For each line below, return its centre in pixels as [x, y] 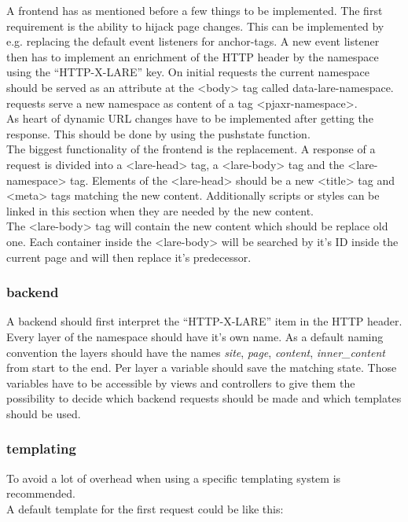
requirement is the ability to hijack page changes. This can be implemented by [195, 26]
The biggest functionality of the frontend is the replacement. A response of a [191, 149]
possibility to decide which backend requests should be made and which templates [204, 398]
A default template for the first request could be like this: [145, 508]
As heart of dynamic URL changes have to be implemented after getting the [190, 118]
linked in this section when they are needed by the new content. [160, 210]
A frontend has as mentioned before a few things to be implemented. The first [195, 10]
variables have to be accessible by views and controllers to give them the [181, 382]
